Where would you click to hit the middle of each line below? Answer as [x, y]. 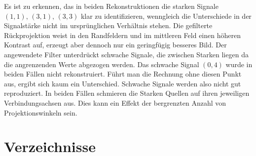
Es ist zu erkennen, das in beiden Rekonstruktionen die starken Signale [111, 6]
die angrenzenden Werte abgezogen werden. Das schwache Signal [102, 64]
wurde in [239, 64]
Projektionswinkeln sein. [41, 112]
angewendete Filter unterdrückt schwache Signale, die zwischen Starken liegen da [126, 54]
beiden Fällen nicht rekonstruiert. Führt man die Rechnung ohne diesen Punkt [123, 74]
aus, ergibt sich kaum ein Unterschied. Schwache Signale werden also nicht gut [123, 83]
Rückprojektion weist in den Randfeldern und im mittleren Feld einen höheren [122, 35]
